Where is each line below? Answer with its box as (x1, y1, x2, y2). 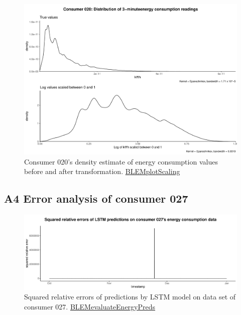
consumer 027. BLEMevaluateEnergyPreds (24, 301, 156, 311)
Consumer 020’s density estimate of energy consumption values (24, 156, 218, 167)
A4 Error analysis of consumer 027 (4, 191, 188, 206)
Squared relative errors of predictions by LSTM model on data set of (24, 291, 236, 302)
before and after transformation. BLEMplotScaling (24, 166, 180, 177)
